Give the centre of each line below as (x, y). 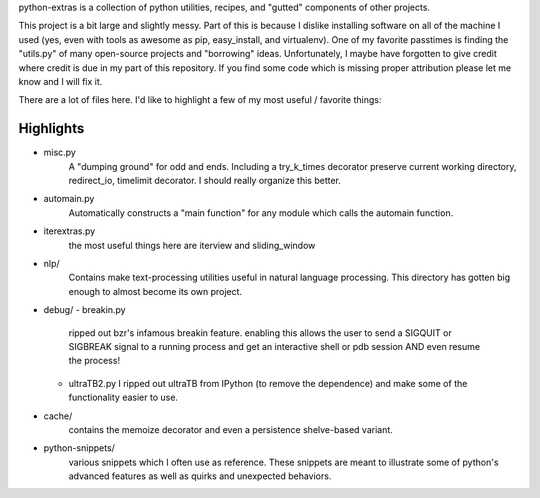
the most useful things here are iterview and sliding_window (192, 245)
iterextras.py (69, 231)
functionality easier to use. (123, 397)
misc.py (60, 152)
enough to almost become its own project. (155, 291)
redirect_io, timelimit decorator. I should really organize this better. (205, 181)
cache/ (58, 416)
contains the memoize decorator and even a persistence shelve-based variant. (231, 429)
